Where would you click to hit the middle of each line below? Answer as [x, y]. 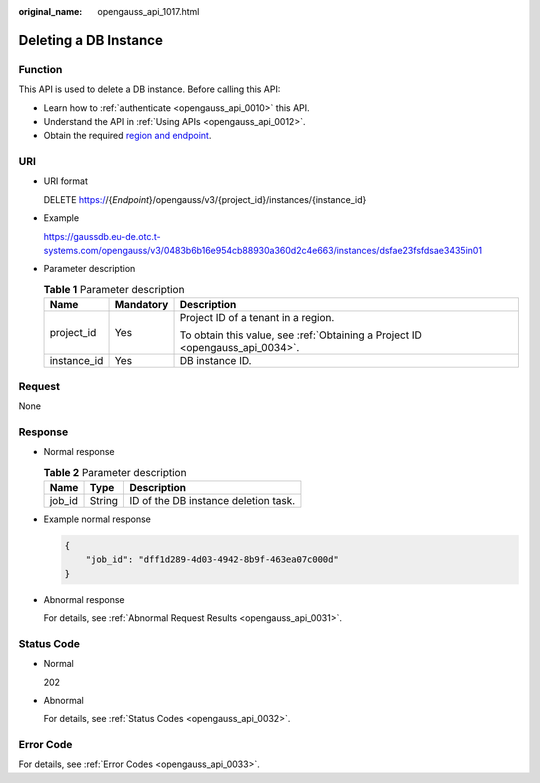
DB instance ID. [215, 361]
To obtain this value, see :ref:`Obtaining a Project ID [300, 335]
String [104, 500]
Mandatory [141, 305]
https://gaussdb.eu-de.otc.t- [102, 236]
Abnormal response [84, 599]
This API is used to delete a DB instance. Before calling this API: [149, 89]
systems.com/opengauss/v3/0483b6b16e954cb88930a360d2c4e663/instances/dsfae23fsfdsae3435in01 [263, 251]
